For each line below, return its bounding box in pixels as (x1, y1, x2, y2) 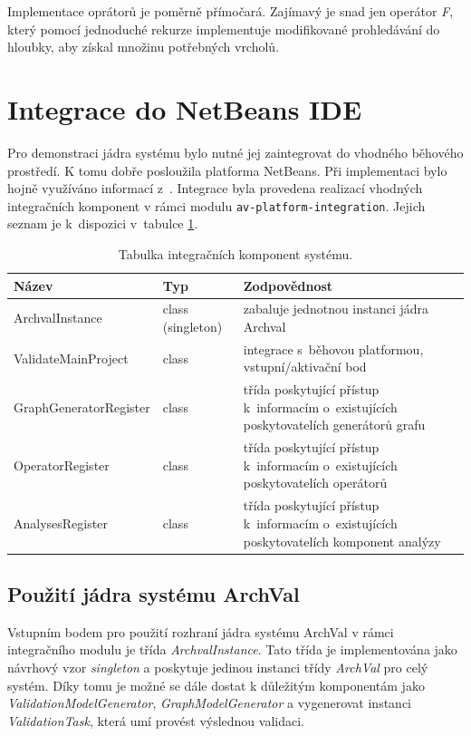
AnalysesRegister (14, 513, 108, 532)
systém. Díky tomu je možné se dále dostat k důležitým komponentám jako (7, 675, 425, 694)
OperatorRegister (14, 455, 110, 474)
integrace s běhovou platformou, (243, 339, 424, 358)
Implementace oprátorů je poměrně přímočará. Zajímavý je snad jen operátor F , (7, 2, 454, 20)
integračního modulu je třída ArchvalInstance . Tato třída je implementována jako (7, 640, 457, 659)
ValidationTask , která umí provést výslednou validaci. (7, 711, 304, 730)
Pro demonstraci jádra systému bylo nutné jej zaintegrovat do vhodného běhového (7, 142, 464, 161)
